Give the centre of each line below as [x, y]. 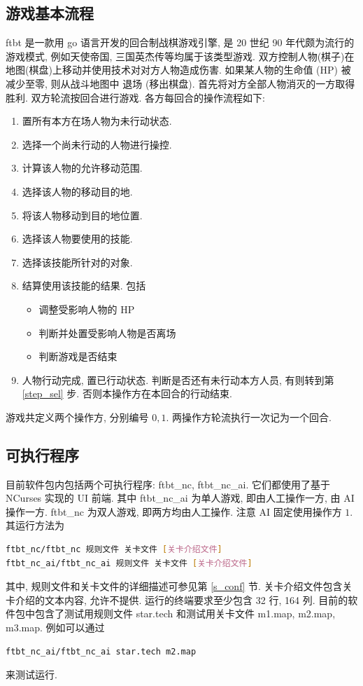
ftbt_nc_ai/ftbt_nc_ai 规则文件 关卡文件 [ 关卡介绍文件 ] [129, 563]
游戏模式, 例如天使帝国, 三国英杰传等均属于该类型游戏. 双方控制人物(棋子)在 [180, 56]
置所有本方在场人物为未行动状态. [97, 121]
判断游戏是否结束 [78, 356]
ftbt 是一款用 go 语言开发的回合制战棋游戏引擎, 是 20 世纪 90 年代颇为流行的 [180, 42]
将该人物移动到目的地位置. [82, 215]
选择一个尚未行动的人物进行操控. [97, 144]
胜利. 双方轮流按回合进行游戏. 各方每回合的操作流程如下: [135, 97]
